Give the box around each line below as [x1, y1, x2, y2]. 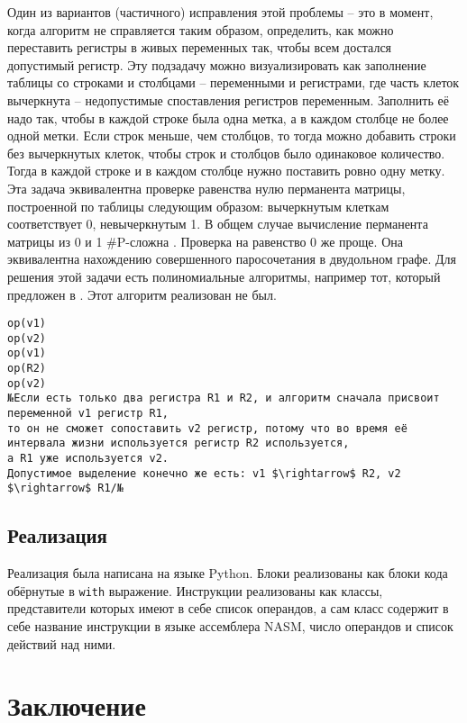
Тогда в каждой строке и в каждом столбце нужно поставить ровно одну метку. [7, 161, 445, 180]
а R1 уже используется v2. [7, 452, 169, 465]
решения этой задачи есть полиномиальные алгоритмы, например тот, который [7, 267, 441, 285]
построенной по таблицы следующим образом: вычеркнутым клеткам [7, 196, 389, 215]
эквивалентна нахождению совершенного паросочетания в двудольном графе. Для [7, 249, 457, 268]
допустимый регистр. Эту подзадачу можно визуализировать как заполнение [7, 55, 426, 74]
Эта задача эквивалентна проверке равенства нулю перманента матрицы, [7, 178, 406, 197]
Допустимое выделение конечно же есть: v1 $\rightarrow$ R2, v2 [7, 466, 401, 480]
